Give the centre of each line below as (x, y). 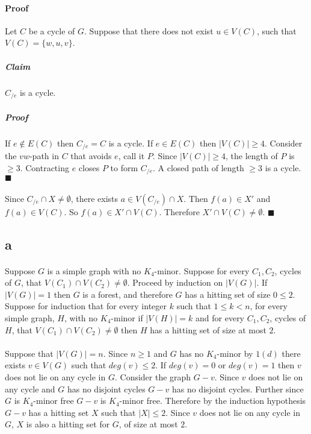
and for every (220, 318)
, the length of (252, 156)
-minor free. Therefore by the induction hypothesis (213, 401)
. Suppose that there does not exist (149, 30)
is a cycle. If (131, 143)
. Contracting (45, 167)
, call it (131, 156)
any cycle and (30, 388)
